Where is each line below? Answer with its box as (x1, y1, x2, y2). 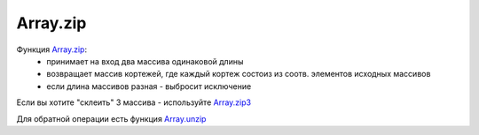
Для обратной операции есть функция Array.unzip (16, 113, 207, 124)
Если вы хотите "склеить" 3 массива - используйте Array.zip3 (16, 97, 252, 108)
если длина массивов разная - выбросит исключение (46, 80, 252, 92)
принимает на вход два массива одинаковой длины (46, 56, 244, 66)
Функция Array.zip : (16, 44, 88, 55)
